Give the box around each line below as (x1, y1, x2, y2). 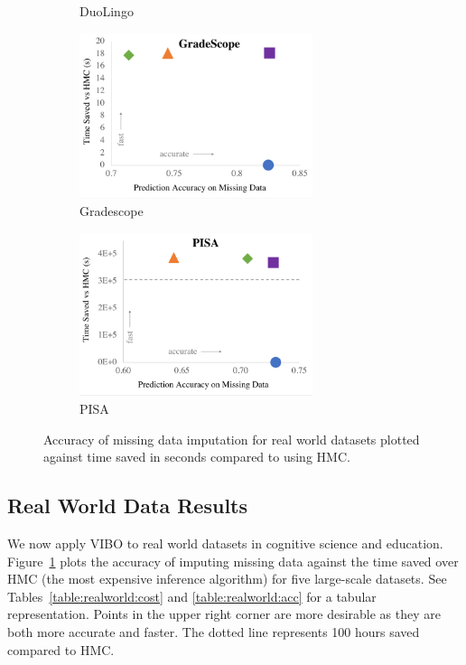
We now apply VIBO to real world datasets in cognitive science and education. (7, 533, 443, 552)
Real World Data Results (7, 492, 248, 520)
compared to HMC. (7, 640, 115, 659)
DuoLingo (79, 2, 134, 20)
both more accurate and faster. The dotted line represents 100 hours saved (7, 622, 420, 641)
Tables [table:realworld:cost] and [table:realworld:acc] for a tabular (7, 586, 377, 605)
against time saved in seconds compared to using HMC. (43, 447, 350, 466)
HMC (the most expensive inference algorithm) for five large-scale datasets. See (7, 569, 447, 588)
